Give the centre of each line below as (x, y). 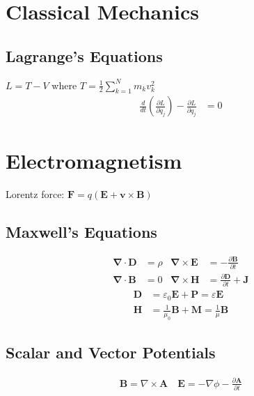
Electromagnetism (94, 160)
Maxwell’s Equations (81, 231)
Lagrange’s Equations (84, 55)
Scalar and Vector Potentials (111, 352)
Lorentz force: (35, 193)
